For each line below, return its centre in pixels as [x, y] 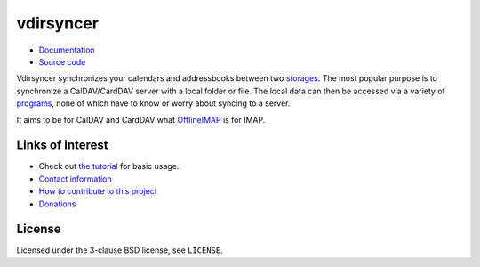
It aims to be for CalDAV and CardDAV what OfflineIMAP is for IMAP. [141, 119]
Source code [62, 61]
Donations [57, 204]
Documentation [67, 50]
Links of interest [62, 146]
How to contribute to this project [98, 191]
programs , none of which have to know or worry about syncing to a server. [153, 103]
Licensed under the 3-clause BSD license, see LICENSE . [120, 250]
